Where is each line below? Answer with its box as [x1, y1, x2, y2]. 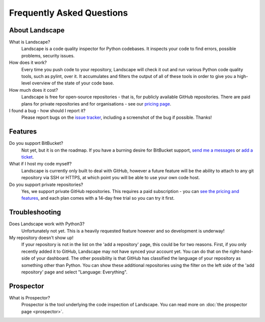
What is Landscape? [9, 39, 51, 45]
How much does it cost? [9, 87, 58, 93]
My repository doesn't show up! [9, 235, 74, 241]
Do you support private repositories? [9, 182, 83, 188]
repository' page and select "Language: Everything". [21, 269, 128, 275]
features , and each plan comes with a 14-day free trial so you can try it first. [21, 195, 175, 201]
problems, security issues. [21, 53, 75, 58]
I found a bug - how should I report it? [9, 107, 86, 113]
